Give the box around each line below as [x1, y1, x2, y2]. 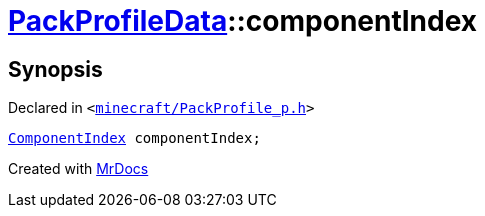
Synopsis [8, 56, 103, 82]
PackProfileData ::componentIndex [8, 4, 478, 38]
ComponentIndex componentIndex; [8, 130, 261, 147]
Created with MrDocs [8, 160, 149, 178]
